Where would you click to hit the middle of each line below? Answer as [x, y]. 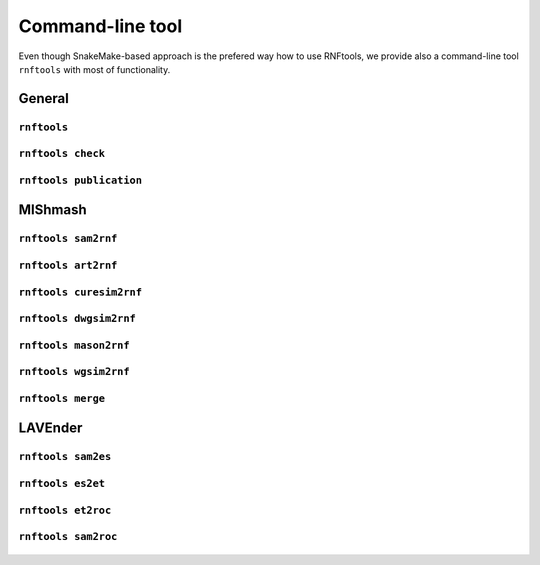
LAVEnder [50, 428]
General [44, 98]
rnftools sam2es [65, 457]
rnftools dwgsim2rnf [77, 318]
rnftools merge [61, 398]
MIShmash [52, 210]
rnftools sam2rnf [68, 238]
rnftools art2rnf [68, 265]
